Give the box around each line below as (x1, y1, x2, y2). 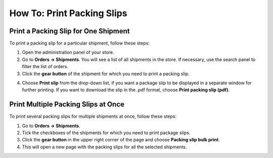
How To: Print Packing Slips (9, 8, 127, 19)
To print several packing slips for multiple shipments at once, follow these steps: (9, 114, 177, 120)
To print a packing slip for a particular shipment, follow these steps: (9, 40, 150, 46)
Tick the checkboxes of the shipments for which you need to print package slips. (22, 130, 191, 136)
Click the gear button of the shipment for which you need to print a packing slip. (22, 71, 190, 77)
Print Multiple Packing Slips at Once (9, 100, 125, 109)
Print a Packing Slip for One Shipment (9, 27, 130, 35)
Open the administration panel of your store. (22, 49, 114, 56)
